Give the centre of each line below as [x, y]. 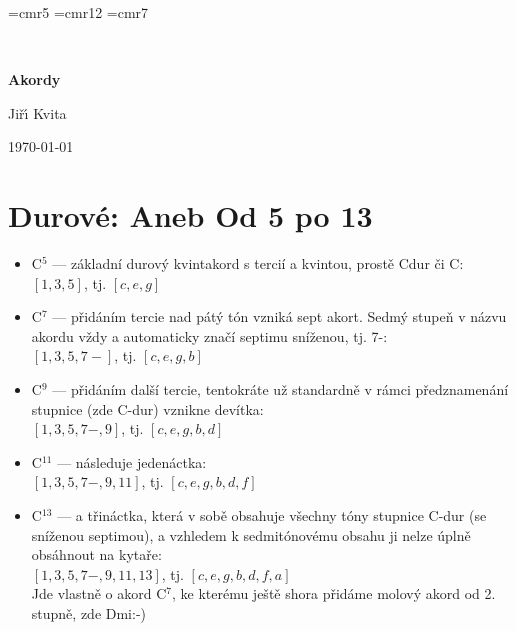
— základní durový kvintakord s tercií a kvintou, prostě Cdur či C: [258, 263]
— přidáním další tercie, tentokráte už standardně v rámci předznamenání [280, 389]
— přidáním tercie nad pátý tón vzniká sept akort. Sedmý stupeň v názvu [279, 316]
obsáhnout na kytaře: [96, 554]
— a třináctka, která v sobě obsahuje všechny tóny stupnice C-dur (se [272, 515]
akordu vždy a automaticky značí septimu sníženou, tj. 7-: [209, 335]
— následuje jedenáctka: [132, 461]
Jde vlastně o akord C [99, 593]
